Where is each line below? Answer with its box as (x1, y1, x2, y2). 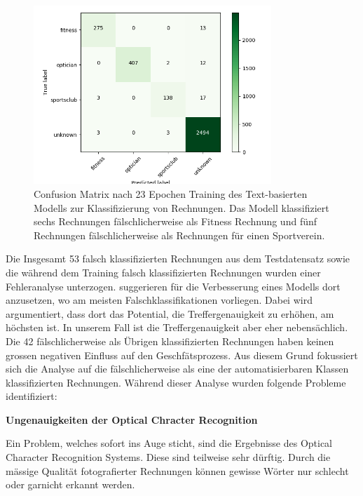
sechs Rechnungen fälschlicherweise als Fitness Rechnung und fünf (34, 214, 317, 229)
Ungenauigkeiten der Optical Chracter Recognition (6, 412, 258, 427)
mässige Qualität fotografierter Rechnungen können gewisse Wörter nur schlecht (6, 463, 349, 478)
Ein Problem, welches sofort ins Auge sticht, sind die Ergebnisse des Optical (6, 436, 333, 450)
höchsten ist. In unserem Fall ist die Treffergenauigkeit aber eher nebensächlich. (6, 320, 348, 335)
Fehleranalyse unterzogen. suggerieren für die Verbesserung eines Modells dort (6, 279, 341, 293)
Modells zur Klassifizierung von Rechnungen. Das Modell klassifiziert (34, 200, 329, 215)
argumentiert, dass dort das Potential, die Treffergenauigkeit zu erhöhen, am (6, 306, 334, 321)
